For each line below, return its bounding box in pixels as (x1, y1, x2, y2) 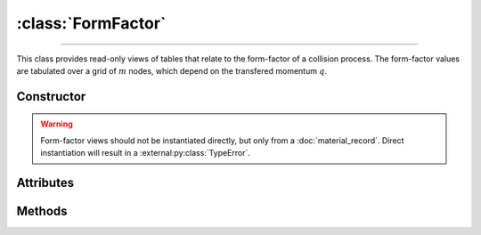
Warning (40, 118, 73, 129)
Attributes (16, 174, 75, 190)
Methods (16, 203, 68, 218)
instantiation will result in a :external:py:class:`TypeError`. (40, 148, 251, 158)
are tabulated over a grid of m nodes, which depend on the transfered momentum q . (16, 65, 328, 76)
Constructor (16, 89, 86, 104)
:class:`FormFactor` (16, 13, 167, 33)
